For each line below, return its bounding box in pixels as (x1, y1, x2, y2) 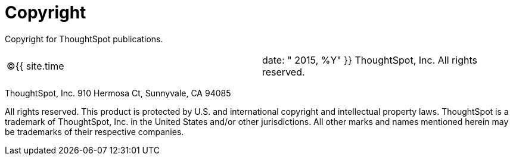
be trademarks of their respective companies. (5, 126, 184, 137)
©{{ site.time (7, 59, 64, 72)
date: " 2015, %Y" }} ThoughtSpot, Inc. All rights (262, 54, 477, 66)
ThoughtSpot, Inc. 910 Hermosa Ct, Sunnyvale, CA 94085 (5, 87, 231, 98)
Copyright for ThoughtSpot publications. (5, 33, 163, 44)
